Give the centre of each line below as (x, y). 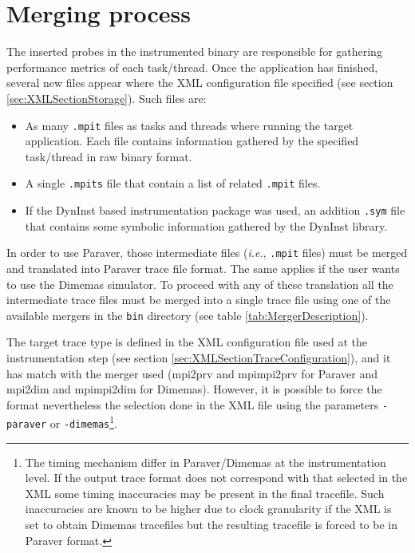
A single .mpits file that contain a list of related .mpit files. (173, 183)
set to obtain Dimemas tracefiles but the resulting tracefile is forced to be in (211, 525)
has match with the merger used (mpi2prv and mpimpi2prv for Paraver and (192, 373)
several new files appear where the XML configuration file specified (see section (200, 83)
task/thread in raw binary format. (109, 156)
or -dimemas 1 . (83, 422)
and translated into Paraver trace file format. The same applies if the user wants (203, 268)
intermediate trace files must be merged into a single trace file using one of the (199, 300)
